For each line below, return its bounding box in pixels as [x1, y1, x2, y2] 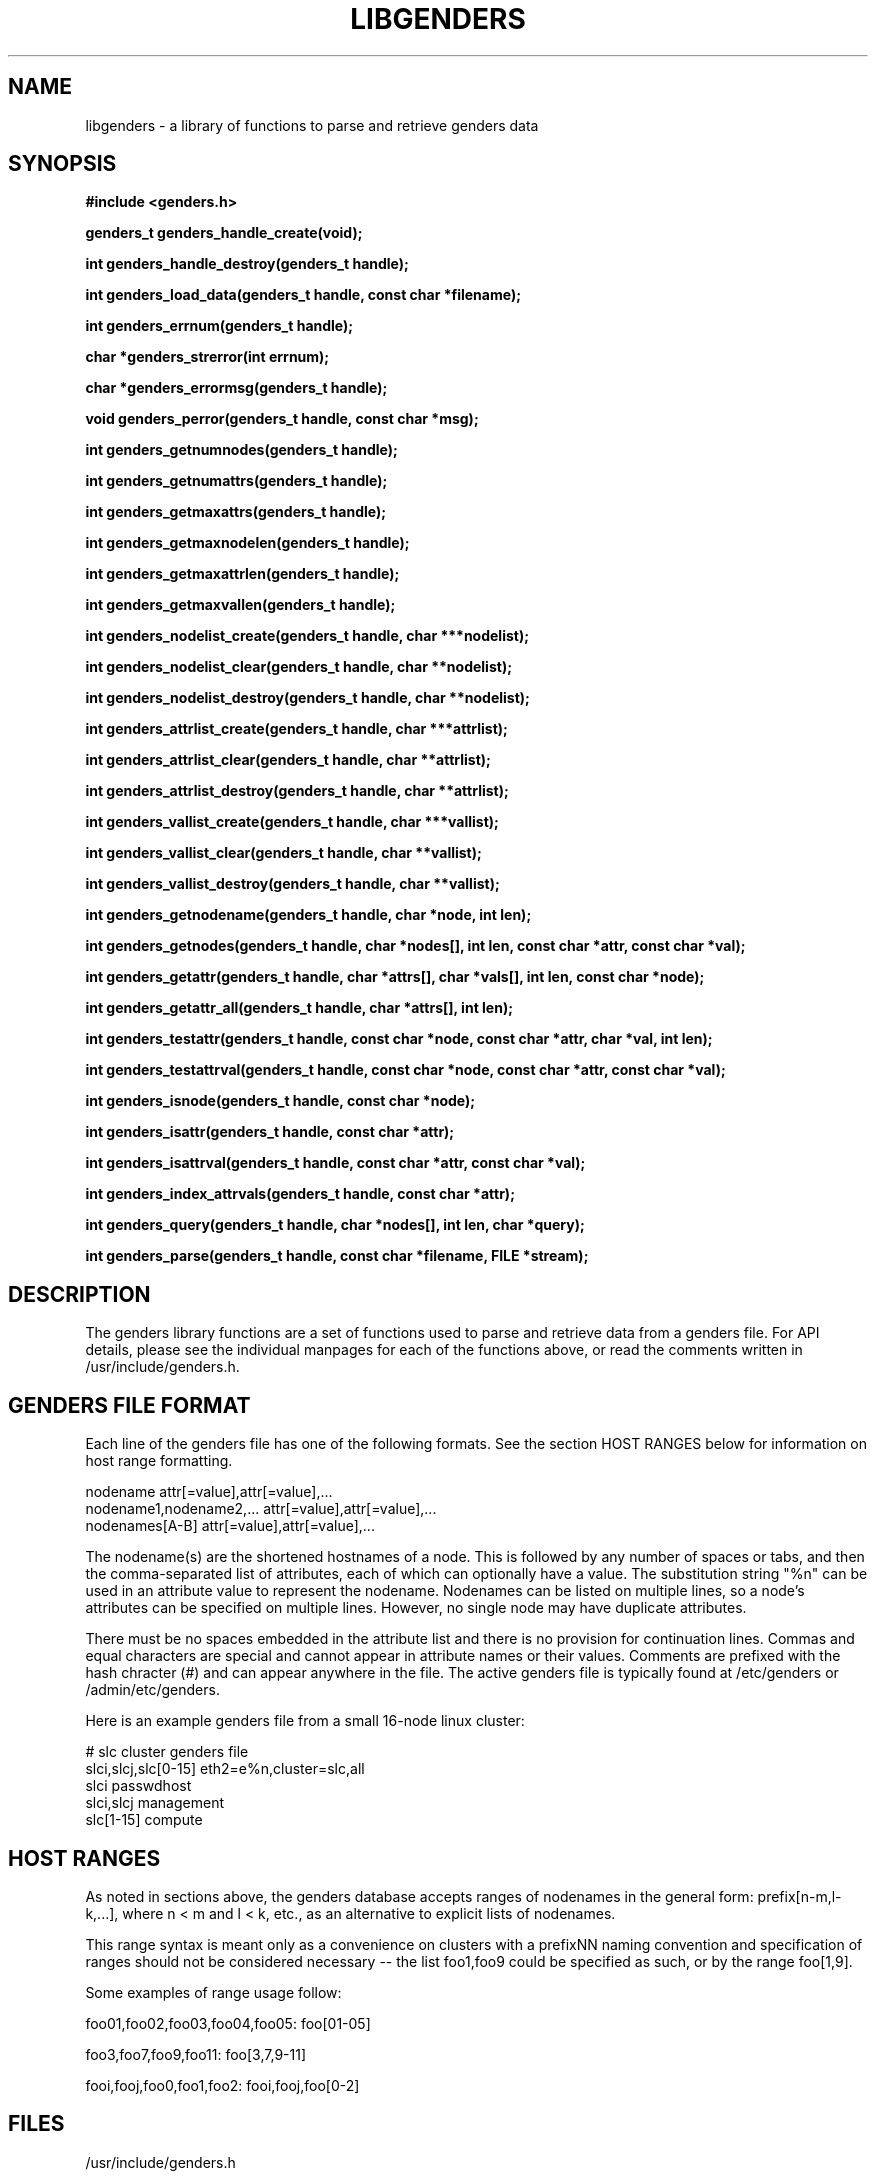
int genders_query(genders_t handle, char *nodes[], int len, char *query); [85, 1216, 585, 1234]
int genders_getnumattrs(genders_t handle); [85, 472, 388, 490]
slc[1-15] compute [85, 1811, 203, 1829]
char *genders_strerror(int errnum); [85, 348, 330, 366]
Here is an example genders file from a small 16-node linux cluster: [85, 1712, 525, 1730]
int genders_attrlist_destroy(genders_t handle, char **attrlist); [85, 782, 509, 800]
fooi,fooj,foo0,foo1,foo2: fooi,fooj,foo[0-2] [85, 2076, 360, 2094]
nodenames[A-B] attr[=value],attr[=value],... [85, 1517, 375, 1535]
